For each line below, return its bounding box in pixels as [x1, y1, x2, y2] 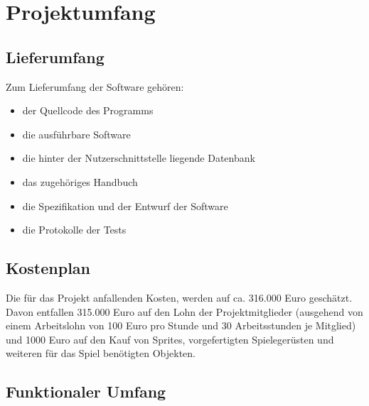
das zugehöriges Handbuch [22, 174, 138, 189]
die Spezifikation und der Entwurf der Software [22, 198, 228, 213]
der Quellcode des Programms [22, 103, 154, 118]
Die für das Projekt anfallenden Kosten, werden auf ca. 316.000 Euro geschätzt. [6, 290, 353, 304]
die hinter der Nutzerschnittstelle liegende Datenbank [22, 150, 255, 165]
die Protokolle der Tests [22, 222, 127, 237]
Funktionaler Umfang [6, 380, 166, 402]
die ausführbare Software [22, 126, 131, 141]
